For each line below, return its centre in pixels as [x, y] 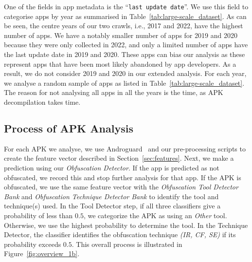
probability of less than [38, 215]
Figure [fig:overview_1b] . [42, 253]
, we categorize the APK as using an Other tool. [155, 215]
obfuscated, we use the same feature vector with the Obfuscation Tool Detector [121, 187]
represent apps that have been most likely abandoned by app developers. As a [120, 64]
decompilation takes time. [42, 102]
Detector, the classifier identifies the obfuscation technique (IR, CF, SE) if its [120, 234]
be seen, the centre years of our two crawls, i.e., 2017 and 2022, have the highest [124, 26]
